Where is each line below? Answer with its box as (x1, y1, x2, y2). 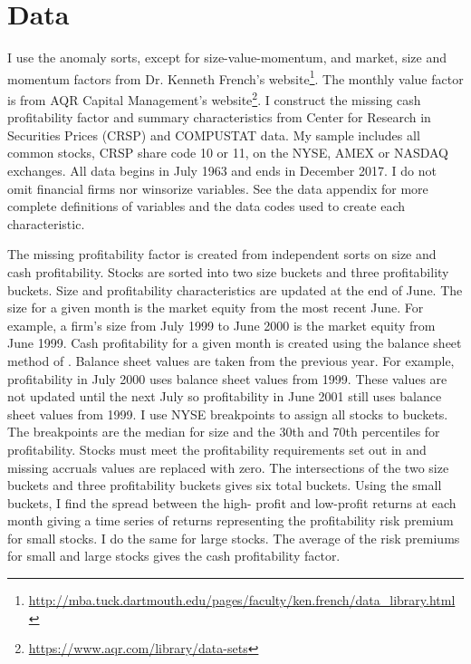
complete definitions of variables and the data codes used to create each (7, 197, 406, 216)
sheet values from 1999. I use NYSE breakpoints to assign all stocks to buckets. (7, 404, 448, 423)
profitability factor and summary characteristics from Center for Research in (7, 108, 431, 127)
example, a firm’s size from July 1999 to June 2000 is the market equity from (7, 315, 436, 334)
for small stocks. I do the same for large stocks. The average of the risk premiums (7, 528, 460, 547)
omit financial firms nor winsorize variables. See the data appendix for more (7, 178, 428, 197)
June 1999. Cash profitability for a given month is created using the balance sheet (7, 333, 462, 352)
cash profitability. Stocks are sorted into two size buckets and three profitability (7, 262, 449, 281)
